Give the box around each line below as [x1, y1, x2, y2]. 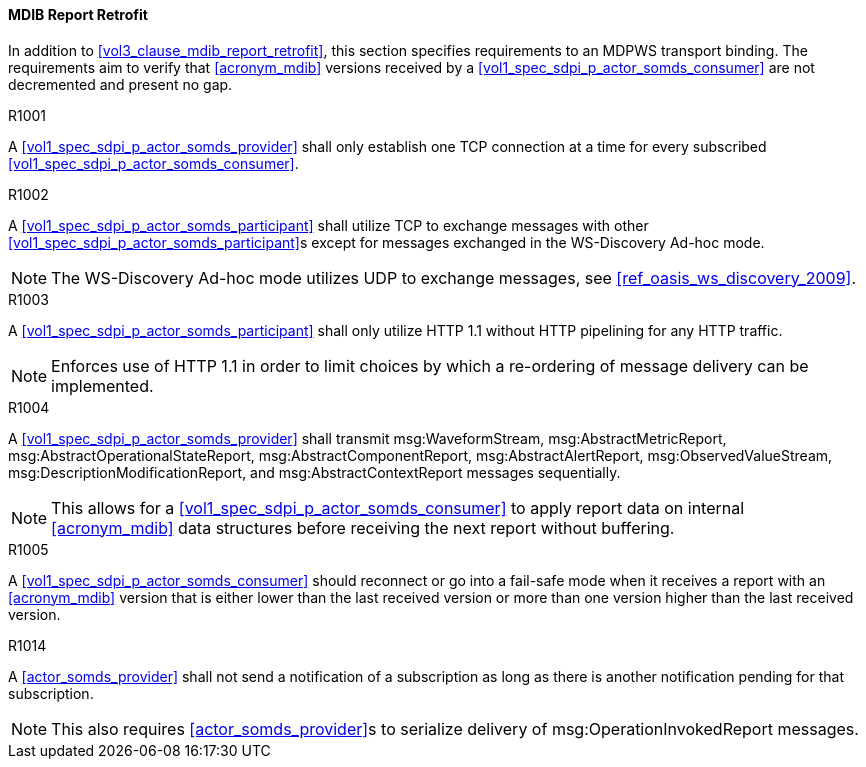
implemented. [51, 375, 154, 396]
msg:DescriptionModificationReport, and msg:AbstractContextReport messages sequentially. [8, 463, 621, 481]
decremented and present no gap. [8, 75, 233, 93]
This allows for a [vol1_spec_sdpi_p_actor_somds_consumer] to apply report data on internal [51, 497, 745, 518]
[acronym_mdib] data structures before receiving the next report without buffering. [51, 517, 675, 538]
